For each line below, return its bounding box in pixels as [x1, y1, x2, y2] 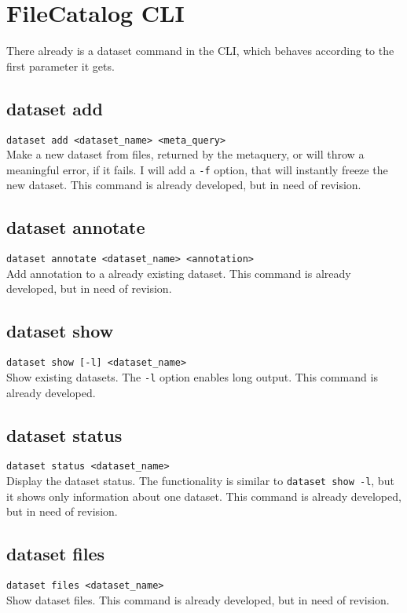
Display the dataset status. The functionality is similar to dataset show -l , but [6, 473, 394, 489]
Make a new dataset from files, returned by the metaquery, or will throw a [6, 146, 365, 162]
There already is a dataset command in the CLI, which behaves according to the [6, 42, 394, 59]
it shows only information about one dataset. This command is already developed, [6, 487, 401, 504]
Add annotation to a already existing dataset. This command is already [6, 265, 351, 281]
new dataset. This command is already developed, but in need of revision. [6, 177, 361, 193]
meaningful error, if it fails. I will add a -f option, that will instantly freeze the [6, 161, 388, 177]
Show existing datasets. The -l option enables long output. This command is [6, 368, 378, 385]
